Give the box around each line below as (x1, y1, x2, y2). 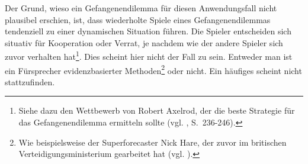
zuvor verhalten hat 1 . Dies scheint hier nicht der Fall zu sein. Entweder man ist (5, 49, 293, 63)
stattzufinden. (5, 75, 55, 88)
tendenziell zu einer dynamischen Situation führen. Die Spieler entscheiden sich (5, 25, 291, 37)
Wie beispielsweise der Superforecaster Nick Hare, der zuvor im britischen (18, 136, 287, 148)
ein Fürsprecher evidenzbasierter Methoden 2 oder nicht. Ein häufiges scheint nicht (5, 62, 302, 76)
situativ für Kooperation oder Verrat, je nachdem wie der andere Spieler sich (5, 36, 283, 49)
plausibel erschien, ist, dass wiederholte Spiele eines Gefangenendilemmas (5, 13, 271, 25)
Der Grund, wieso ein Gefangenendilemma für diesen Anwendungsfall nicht (5, 2, 277, 14)
